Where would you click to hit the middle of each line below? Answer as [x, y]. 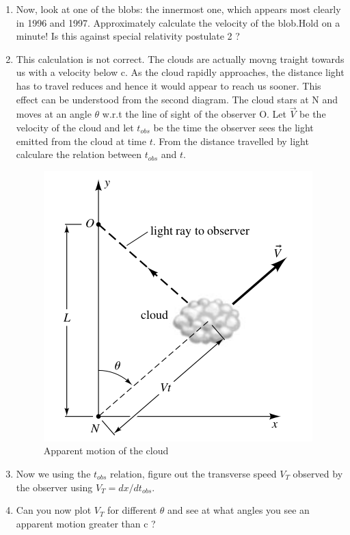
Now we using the [53, 473]
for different [132, 510]
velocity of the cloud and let [75, 127]
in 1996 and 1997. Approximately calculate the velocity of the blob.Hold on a [178, 22]
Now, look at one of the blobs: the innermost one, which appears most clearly [178, 9]
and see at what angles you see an [239, 510]
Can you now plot [54, 510]
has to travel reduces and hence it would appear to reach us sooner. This [169, 85]
